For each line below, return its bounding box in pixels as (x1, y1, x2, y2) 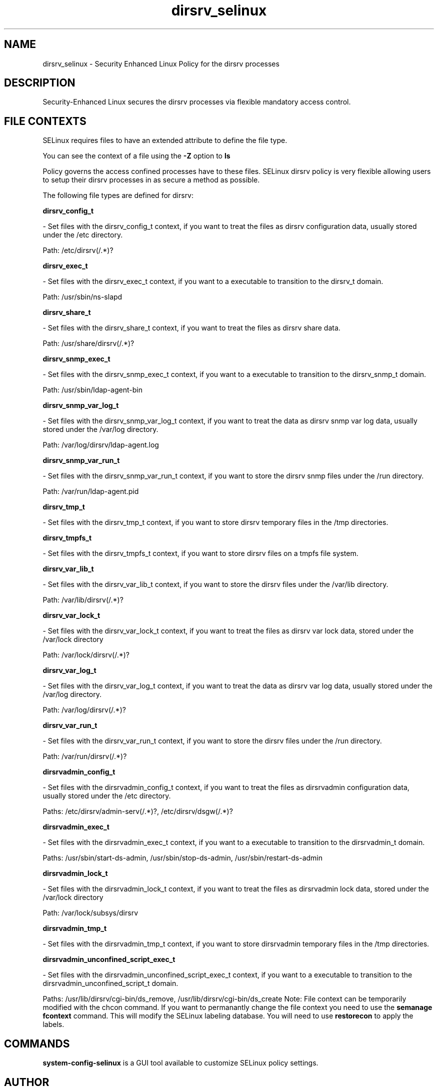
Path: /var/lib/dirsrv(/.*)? (42, 595, 123, 604)
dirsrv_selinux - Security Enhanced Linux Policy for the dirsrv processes (42, 59, 279, 68)
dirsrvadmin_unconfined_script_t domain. (42, 979, 178, 988)
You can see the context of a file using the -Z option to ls (42, 151, 230, 160)
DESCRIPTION (4, 76, 75, 89)
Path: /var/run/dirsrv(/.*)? (42, 752, 127, 761)
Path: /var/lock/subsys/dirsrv (42, 908, 138, 917)
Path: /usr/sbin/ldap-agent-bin (42, 385, 142, 394)
